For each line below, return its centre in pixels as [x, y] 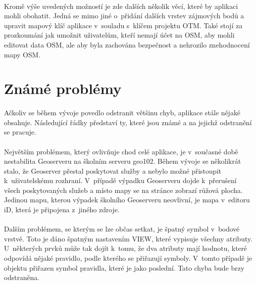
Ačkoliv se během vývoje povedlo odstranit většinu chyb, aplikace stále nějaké [122, 113]
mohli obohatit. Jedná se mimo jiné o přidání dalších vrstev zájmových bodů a [124, 16]
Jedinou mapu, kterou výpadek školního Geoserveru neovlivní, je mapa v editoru [127, 200]
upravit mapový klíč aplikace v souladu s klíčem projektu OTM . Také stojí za [123, 25]
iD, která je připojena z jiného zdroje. [62, 210]
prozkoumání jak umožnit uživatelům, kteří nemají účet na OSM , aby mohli [119, 35]
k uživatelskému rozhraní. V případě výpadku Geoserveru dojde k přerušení [120, 180]
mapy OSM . [22, 54]
